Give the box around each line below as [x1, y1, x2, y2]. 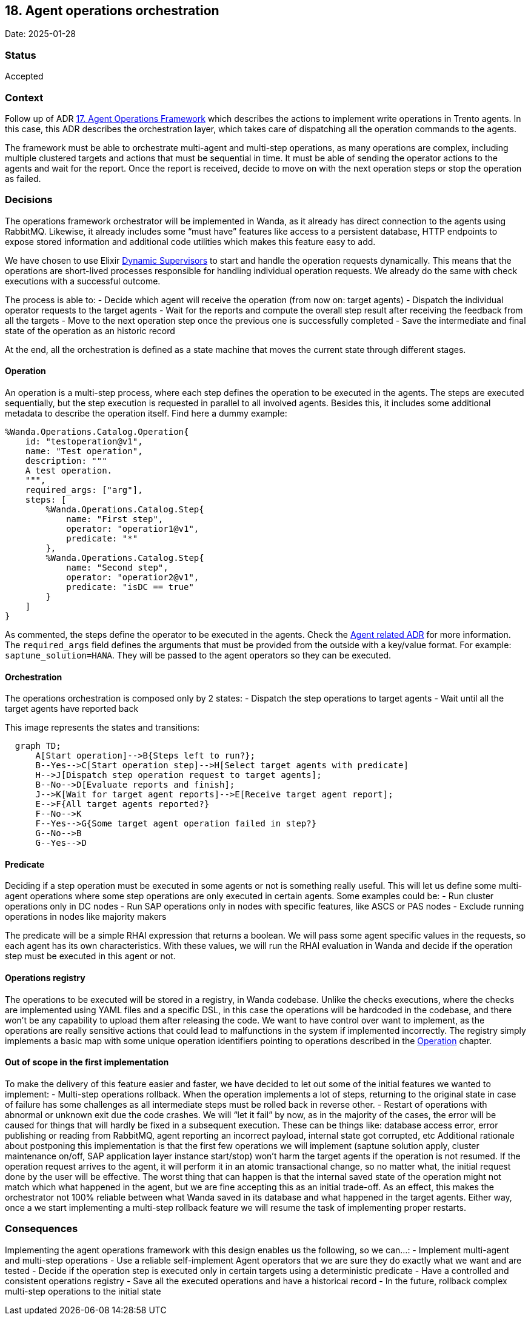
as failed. [5, 173, 41, 184]
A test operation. [25, 465, 113, 475]
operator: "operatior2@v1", [66, 572, 199, 582]
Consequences [5, 1222, 78, 1235]
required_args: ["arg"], [25, 484, 143, 495]
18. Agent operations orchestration [5, 3, 219, 18]
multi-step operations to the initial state [5, 1285, 161, 1296]
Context [5, 91, 44, 104]
